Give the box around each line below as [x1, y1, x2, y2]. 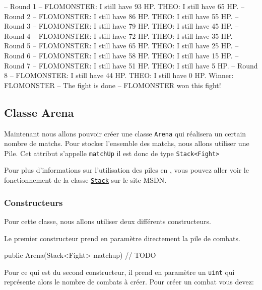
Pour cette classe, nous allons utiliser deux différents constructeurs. [4, 215, 211, 226]
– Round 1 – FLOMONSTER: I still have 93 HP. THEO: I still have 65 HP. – [4, 1, 244, 11]
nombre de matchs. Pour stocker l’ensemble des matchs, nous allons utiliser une [4, 138, 249, 149]
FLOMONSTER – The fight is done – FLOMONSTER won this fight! [4, 80, 221, 90]
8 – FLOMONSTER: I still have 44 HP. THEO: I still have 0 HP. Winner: [4, 70, 234, 81]
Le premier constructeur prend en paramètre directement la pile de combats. [4, 233, 240, 243]
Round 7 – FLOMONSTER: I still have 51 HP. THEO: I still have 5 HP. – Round [4, 60, 258, 70]
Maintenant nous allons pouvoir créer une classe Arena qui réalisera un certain [4, 128, 246, 138]
